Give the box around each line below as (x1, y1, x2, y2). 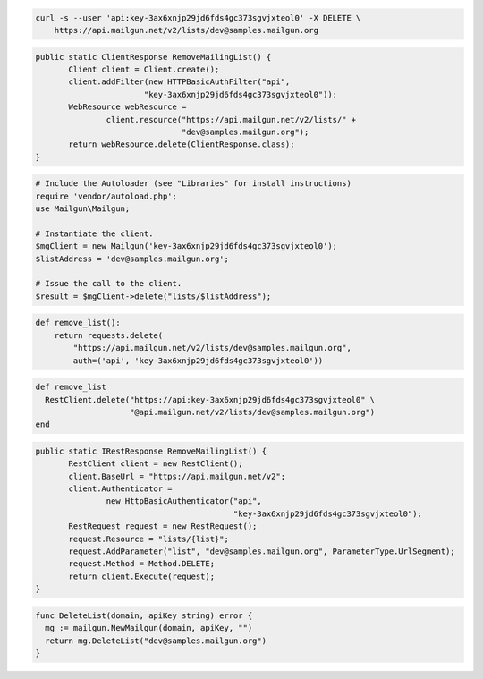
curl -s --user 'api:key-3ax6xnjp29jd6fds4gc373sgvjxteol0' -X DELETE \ (35, 13, 361, 22)
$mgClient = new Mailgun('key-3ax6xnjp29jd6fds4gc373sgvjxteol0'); (35, 242, 338, 251)
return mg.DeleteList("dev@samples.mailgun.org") (45, 635, 267, 646)
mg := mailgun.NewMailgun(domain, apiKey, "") (45, 623, 253, 633)
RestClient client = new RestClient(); (68, 459, 243, 469)
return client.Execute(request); (68, 571, 215, 581)
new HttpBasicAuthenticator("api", (106, 497, 263, 506)
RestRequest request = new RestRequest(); (68, 522, 258, 531)
